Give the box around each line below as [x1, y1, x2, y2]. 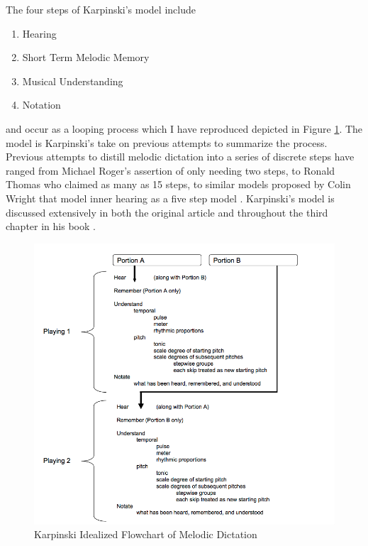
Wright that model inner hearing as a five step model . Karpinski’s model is [6, 190, 335, 205]
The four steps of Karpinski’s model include [6, 2, 196, 16]
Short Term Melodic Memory [22, 50, 150, 65]
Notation [22, 97, 61, 112]
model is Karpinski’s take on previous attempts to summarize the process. [6, 135, 328, 150]
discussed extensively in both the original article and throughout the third [6, 204, 328, 219]
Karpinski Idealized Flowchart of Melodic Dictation [34, 527, 257, 542]
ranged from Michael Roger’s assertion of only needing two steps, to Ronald [6, 163, 335, 178]
